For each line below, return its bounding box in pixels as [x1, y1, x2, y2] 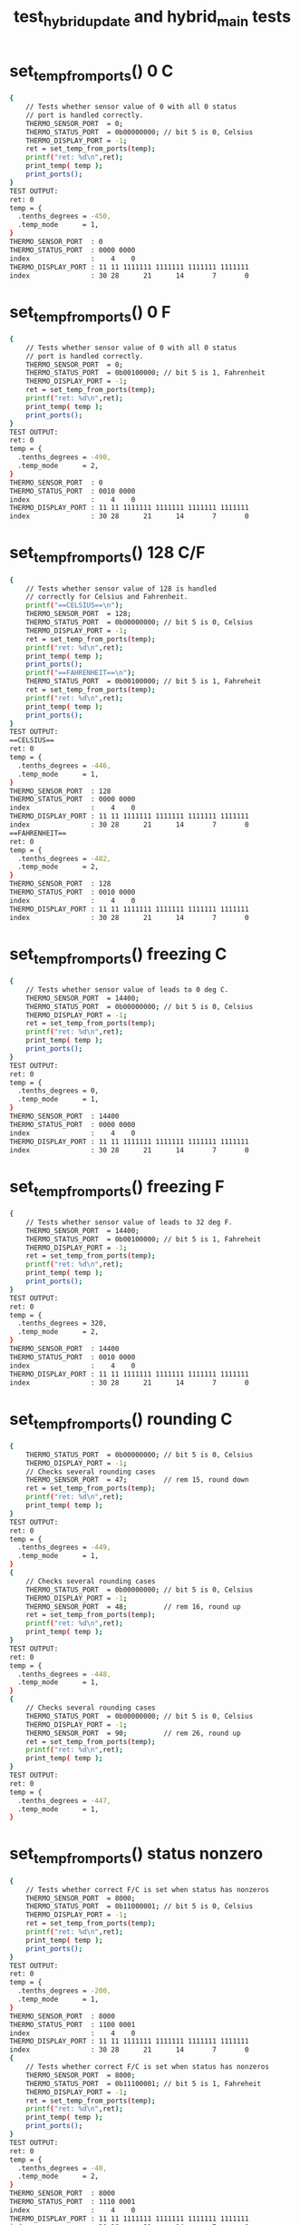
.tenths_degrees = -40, [17, 2163, 107, 2172]
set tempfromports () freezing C [9, 944, 227, 967]
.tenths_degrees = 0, [17, 1086, 100, 1095]
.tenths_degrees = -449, [17, 1543, 111, 1553]
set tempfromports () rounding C [9, 1408, 233, 1433]
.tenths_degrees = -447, [17, 1796, 111, 1805]
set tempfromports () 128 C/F [9, 543, 206, 566]
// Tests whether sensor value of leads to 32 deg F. [25, 1218, 233, 1227]
